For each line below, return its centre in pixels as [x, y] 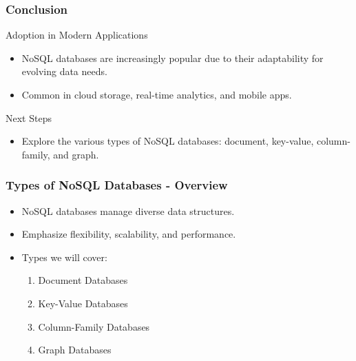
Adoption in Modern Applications [77, 35]
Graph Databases [75, 350]
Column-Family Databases [94, 326]
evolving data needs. [64, 71]
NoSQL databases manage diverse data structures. [128, 210]
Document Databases [83, 280]
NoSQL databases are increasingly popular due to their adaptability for [172, 58]
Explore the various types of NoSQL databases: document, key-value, [168, 141]
